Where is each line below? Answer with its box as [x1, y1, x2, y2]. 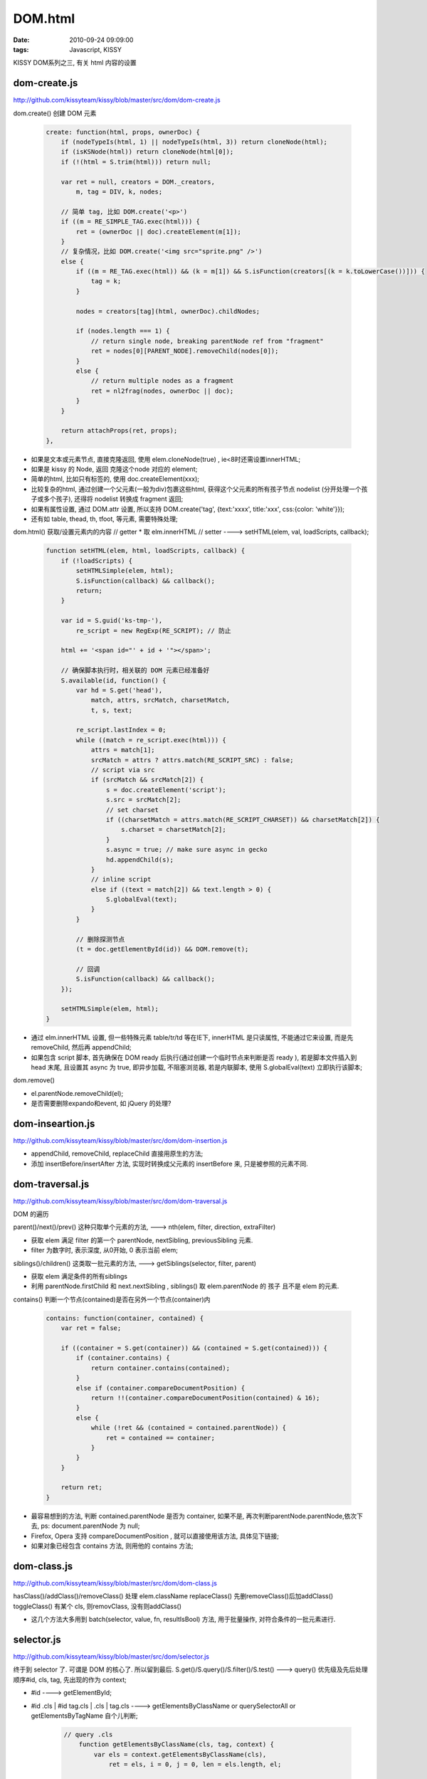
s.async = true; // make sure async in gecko [105, 845, 268, 854]
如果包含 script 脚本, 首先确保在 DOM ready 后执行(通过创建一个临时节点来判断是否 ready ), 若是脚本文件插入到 [31, 1053, 357, 1062]
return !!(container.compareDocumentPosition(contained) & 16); [90, 1393, 320, 1402]
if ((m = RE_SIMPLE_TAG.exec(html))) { [60, 218, 201, 226]
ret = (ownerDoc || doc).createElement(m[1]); [75, 228, 241, 236]
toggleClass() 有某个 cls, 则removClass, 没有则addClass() [13, 1602, 181, 1610]
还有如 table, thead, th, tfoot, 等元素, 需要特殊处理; [31, 514, 178, 523]
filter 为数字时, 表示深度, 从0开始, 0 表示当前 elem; [31, 1246, 178, 1255]
